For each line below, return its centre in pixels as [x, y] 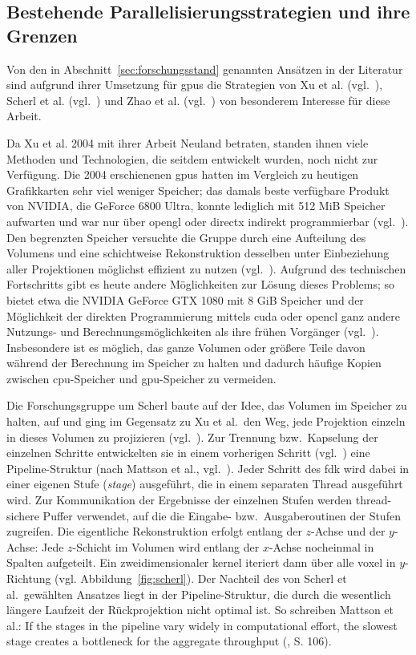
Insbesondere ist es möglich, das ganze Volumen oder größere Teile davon [186, 347]
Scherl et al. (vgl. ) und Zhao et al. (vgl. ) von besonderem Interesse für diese [198, 100]
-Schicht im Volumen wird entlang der [166, 546]
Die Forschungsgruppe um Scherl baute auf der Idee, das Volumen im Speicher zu [207, 405]
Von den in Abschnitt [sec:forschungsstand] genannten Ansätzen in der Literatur [205, 69]
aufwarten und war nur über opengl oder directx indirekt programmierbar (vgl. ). [208, 221]
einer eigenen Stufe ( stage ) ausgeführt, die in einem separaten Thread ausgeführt [205, 484]
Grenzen [42, 35]
